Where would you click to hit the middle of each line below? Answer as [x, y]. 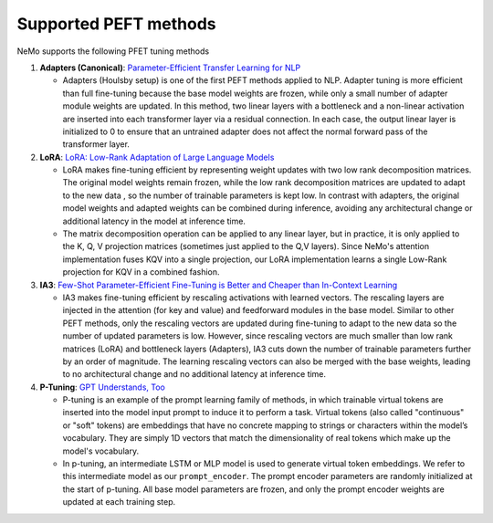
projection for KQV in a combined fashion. [141, 272]
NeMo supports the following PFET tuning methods [113, 51]
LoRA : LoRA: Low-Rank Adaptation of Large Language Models [157, 157]
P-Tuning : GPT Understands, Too [103, 387]
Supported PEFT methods [116, 24]
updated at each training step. [119, 502]
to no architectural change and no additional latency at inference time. [194, 374]
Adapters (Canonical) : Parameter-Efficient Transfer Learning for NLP [170, 68]
